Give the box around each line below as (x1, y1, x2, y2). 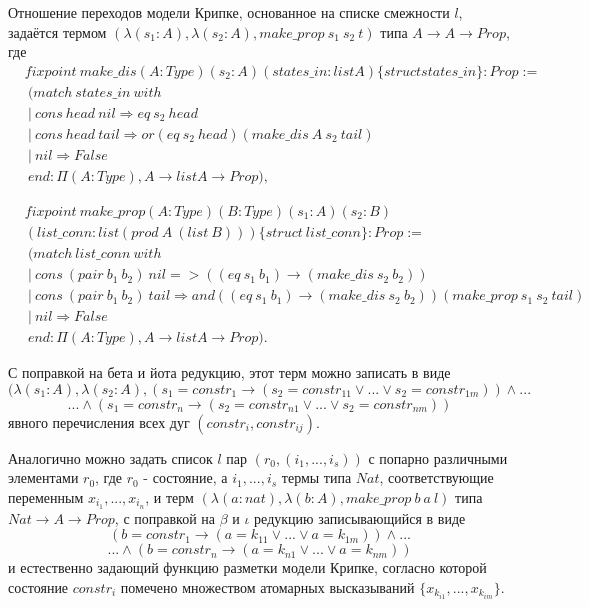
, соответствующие (379, 467, 494, 488)
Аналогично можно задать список (8, 447, 213, 468)
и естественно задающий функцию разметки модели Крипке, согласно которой (8, 557, 487, 578)
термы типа (281, 467, 352, 488)
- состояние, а (143, 467, 228, 488)
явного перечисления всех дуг (8, 411, 190, 432)
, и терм (145, 486, 194, 507)
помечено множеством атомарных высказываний (120, 577, 415, 598)
